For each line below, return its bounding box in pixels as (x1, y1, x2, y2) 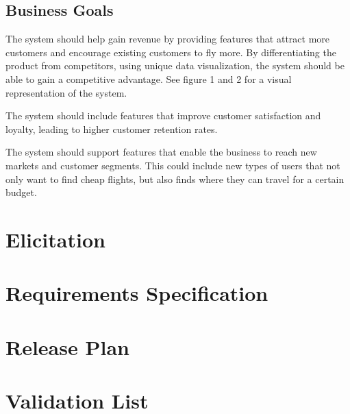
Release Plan (5, 332, 129, 361)
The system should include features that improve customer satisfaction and (5, 108, 321, 123)
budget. (5, 185, 37, 199)
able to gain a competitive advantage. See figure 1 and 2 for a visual (5, 71, 292, 86)
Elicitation (5, 225, 105, 253)
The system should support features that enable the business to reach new (5, 145, 317, 159)
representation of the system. (5, 85, 127, 99)
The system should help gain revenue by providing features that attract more (5, 32, 330, 46)
